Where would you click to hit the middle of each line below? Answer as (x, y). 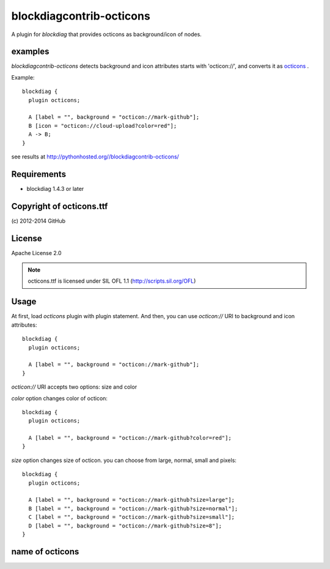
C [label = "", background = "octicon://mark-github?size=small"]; (132, 517)
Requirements (39, 174)
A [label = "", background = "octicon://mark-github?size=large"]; (132, 500)
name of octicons (45, 552)
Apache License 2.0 (36, 253)
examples (30, 52)
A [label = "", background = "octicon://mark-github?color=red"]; (130, 438)
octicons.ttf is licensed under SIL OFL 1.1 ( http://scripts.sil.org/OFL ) (112, 281)
